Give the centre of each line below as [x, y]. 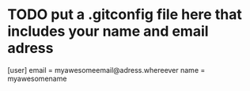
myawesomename [37, 78]
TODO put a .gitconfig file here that [125, 15]
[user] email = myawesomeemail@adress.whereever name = [106, 70]
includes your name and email [108, 31]
